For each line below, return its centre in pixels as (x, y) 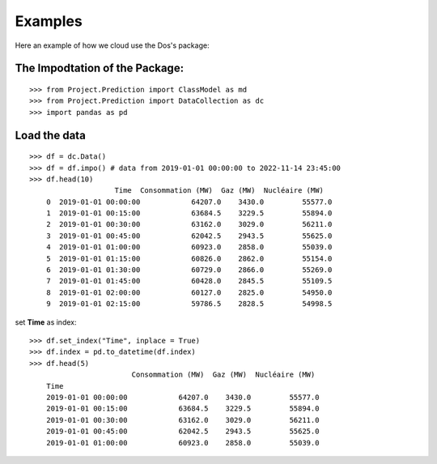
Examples (49, 21)
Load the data (51, 135)
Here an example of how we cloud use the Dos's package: (112, 45)
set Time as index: (46, 322)
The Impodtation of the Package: (100, 68)
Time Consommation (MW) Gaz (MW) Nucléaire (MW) (219, 191)
